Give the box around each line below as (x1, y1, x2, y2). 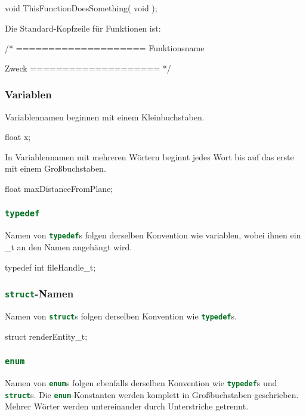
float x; (5, 131, 31, 143)
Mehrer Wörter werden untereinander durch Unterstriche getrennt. (5, 400, 249, 412)
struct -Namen (5, 286, 74, 301)
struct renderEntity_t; (5, 330, 88, 342)
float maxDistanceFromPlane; (5, 182, 113, 194)
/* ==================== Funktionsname (5, 42, 205, 54)
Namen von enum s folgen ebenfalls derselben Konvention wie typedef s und (5, 377, 277, 389)
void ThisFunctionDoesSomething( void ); (5, 2, 157, 14)
